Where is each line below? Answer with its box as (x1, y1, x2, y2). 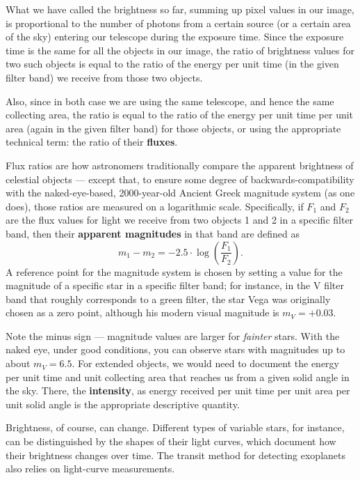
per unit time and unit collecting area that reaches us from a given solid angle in (6, 369, 350, 384)
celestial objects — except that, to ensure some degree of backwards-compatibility (6, 171, 354, 186)
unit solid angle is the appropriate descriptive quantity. (6, 396, 240, 411)
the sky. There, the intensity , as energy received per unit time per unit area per (6, 383, 350, 398)
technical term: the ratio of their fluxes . (6, 134, 178, 149)
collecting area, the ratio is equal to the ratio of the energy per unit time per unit (6, 107, 354, 122)
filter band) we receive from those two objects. (6, 70, 203, 84)
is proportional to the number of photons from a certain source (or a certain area (6, 15, 351, 30)
